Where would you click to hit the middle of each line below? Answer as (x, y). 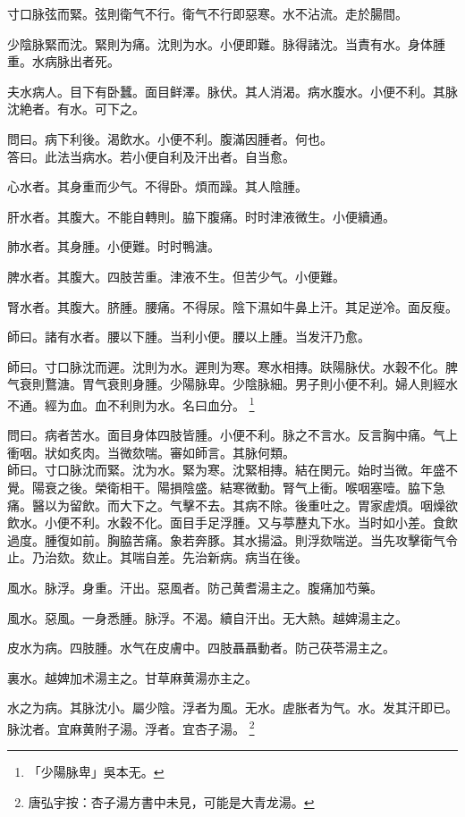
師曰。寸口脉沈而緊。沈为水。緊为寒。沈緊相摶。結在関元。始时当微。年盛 (226, 470)
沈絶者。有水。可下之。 (76, 109)
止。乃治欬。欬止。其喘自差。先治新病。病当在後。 (157, 557)
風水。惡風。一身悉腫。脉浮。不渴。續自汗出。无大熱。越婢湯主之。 (207, 617)
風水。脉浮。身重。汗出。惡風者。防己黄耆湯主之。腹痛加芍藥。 (195, 587)
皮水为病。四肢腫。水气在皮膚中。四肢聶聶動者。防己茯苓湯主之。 (201, 648)
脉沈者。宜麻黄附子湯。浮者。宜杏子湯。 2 (131, 727)
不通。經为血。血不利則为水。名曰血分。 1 (131, 403)
